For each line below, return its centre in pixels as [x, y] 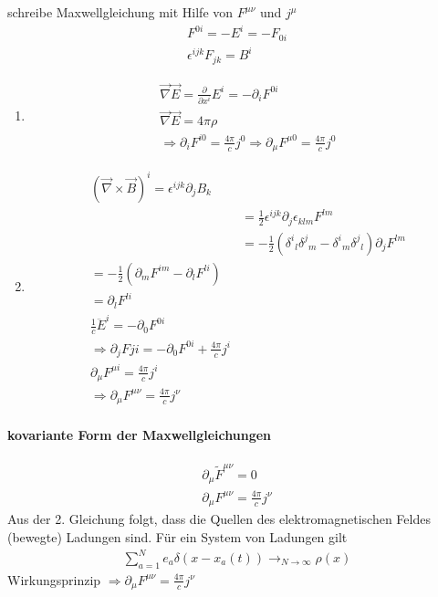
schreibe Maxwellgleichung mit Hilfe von [120, 12]
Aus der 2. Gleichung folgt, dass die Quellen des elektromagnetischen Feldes [219, 519]
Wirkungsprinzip [54, 579]
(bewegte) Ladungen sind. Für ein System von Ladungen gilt [177, 536]
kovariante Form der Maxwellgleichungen [140, 434]
